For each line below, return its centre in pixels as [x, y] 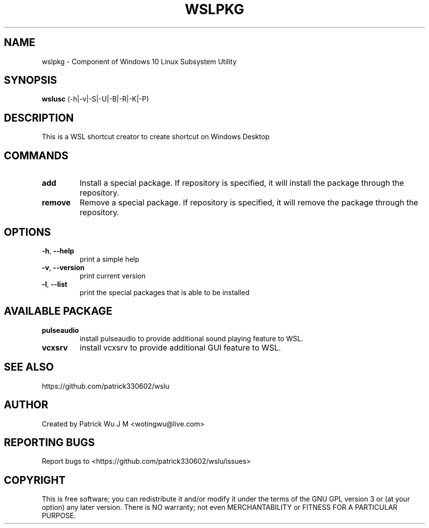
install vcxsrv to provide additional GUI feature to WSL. [180, 347]
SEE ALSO [29, 367]
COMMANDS [36, 155]
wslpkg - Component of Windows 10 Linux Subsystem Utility [139, 61]
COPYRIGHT [35, 480]
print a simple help [109, 259]
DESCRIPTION [39, 118]
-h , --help [58, 251]
